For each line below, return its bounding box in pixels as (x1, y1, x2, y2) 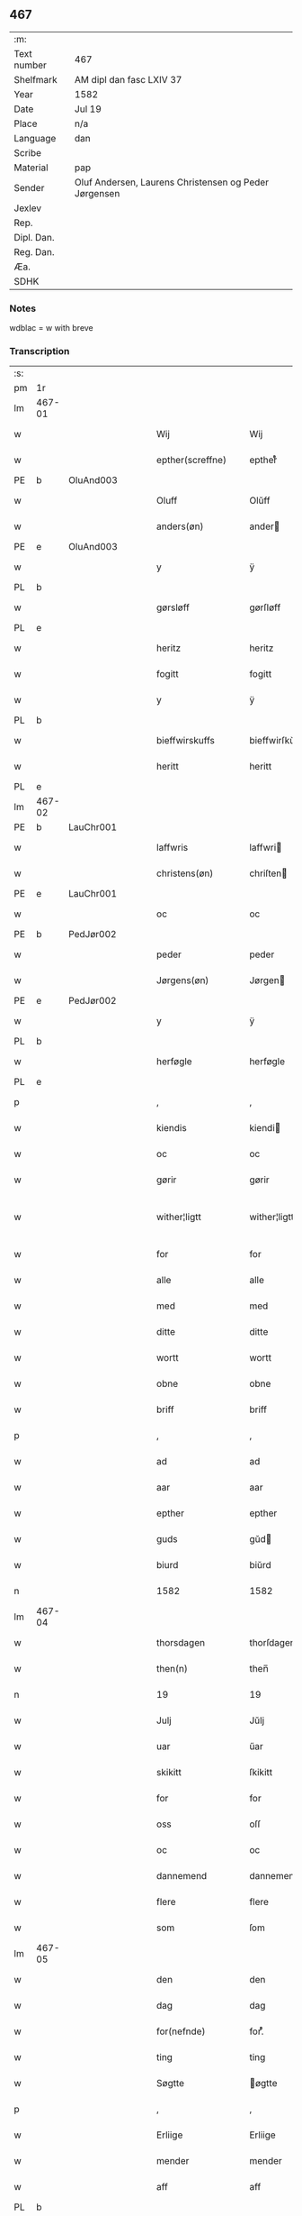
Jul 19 (75, 103, 102, 115)
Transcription (9, 345, 70, 358)
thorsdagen (155, 1637, 205, 1649)
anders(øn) (155, 520, 204, 533)
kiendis (155, 1122, 187, 1135)
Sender (13, 181, 45, 194)
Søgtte (155, 2077, 185, 2090)
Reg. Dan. (13, 245, 56, 258)
